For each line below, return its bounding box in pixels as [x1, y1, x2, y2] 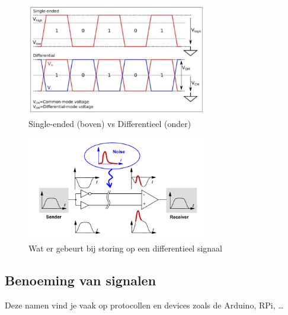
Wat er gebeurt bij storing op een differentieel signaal [28, 242, 222, 254]
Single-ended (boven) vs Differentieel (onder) [28, 117, 191, 129]
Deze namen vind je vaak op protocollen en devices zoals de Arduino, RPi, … [5, 299, 284, 311]
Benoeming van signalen [5, 271, 156, 289]
